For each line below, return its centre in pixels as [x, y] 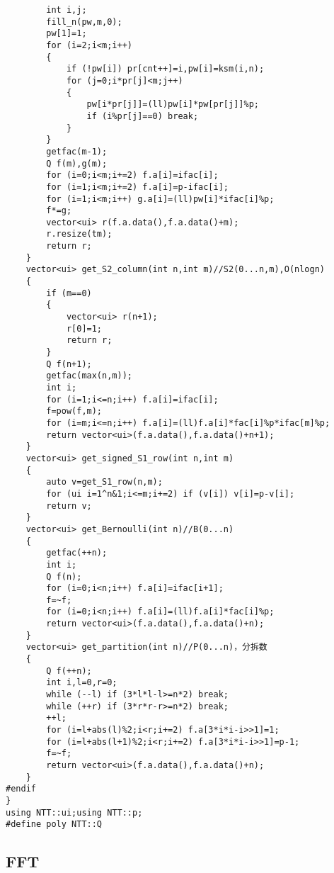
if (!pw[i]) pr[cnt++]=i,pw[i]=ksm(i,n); [165, 69]
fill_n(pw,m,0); [84, 22]
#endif [21, 789]
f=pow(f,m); [74, 411]
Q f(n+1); [69, 364]
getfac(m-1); [77, 151]
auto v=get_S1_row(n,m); [104, 482]
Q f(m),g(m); [77, 163]
